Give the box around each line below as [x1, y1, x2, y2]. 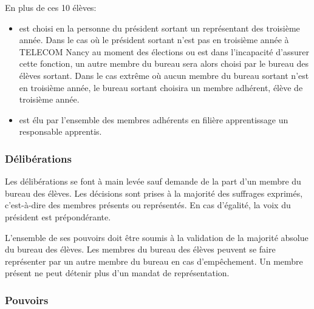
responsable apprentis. [19, 125, 102, 138]
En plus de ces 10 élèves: [5, 1, 97, 13]
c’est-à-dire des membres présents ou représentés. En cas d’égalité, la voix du [5, 199, 291, 211]
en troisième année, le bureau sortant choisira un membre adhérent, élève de [19, 81, 303, 93]
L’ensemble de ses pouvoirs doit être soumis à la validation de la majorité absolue [5, 231, 309, 243]
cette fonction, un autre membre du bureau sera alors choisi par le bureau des [19, 57, 309, 70]
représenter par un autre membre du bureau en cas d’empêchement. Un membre [5, 254, 303, 267]
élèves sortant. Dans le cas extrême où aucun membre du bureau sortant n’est [19, 69, 309, 81]
